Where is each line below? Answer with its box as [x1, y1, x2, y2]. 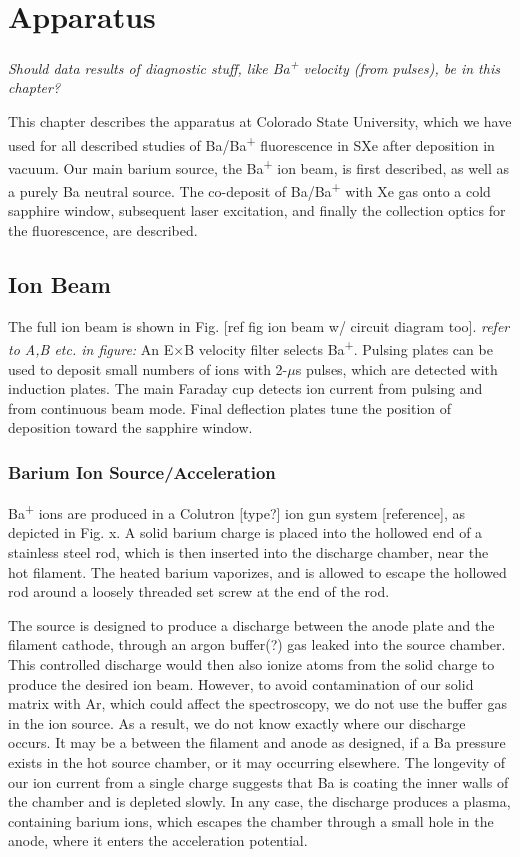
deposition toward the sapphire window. [8, 417, 253, 438]
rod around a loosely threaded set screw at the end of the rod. [8, 581, 390, 602]
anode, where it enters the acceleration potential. [8, 830, 308, 851]
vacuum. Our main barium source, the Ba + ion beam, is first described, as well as [8, 154, 510, 178]
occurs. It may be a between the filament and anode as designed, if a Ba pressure [8, 732, 506, 753]
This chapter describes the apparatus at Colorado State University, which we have [8, 110, 512, 131]
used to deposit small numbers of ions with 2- [8, 358, 288, 379]
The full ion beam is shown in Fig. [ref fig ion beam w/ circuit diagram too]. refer [8, 315, 510, 336]
